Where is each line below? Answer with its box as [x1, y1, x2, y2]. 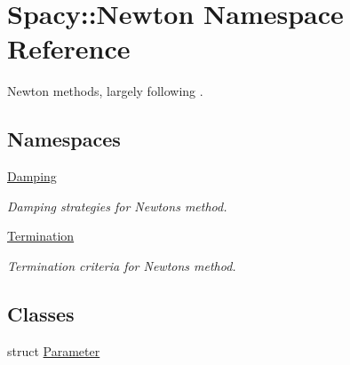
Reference [7, 30, 131, 67]
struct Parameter [7, 341, 100, 360]
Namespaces [7, 125, 121, 153]
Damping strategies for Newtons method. [7, 196, 227, 215]
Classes [7, 299, 75, 327]
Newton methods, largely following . [7, 82, 203, 100]
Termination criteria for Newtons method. [7, 256, 236, 274]
